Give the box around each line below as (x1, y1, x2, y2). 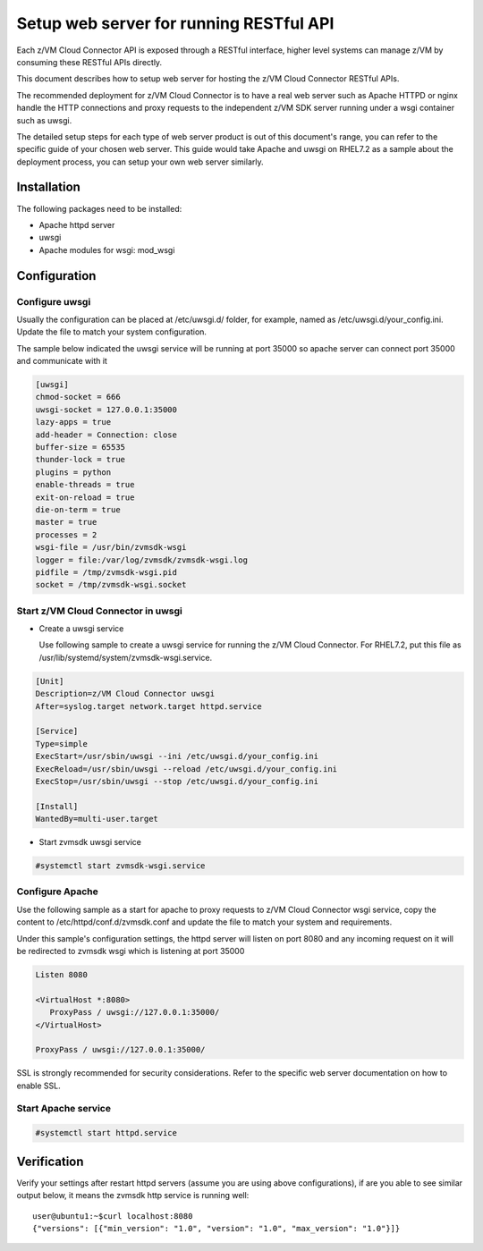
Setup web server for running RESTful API (16, 13, 335, 33)
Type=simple (35, 739, 89, 748)
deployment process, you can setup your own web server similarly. (16, 156, 264, 167)
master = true (35, 517, 97, 528)
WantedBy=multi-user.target (35, 814, 158, 824)
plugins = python (35, 467, 112, 478)
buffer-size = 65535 (35, 443, 125, 452)
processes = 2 (35, 529, 97, 540)
